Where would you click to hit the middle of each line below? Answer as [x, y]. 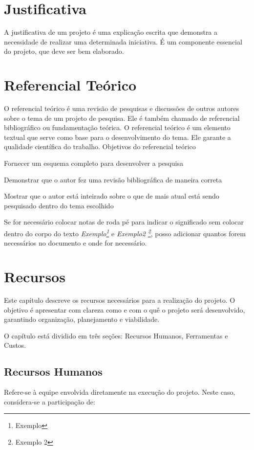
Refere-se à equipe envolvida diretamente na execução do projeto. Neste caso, [120, 392]
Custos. [15, 345]
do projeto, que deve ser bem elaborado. [64, 51]
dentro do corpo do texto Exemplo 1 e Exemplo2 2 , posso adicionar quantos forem [125, 232]
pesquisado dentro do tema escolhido [59, 205]
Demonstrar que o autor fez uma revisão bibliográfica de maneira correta [113, 179]
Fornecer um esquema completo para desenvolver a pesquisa [94, 163]
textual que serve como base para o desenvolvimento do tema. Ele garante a [117, 137]
